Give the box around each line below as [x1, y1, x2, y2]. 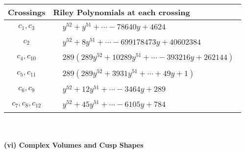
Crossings [8, 6, 46, 18]
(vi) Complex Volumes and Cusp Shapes [4, 139, 144, 150]
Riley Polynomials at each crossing [53, 6, 190, 18]
